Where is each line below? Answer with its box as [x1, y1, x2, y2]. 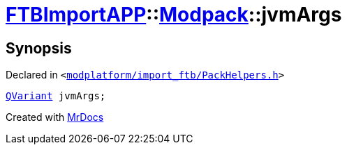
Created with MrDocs [6, 111, 104, 124]
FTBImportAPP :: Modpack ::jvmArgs [6, 3, 342, 26]
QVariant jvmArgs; [6, 90, 106, 102]
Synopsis [6, 39, 72, 57]
